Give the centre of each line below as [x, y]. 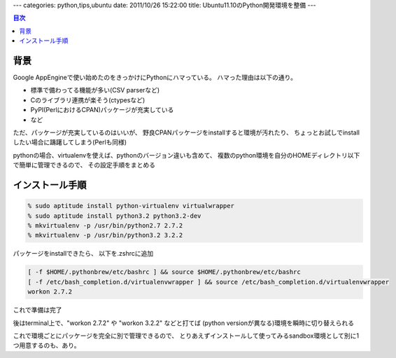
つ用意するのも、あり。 [47, 345]
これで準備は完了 [37, 310]
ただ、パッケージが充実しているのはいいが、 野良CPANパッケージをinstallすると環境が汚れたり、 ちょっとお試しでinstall [186, 132]
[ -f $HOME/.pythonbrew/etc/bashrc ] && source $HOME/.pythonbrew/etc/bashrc [164, 272]
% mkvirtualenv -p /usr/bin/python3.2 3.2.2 [105, 235]
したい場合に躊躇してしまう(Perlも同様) [70, 142]
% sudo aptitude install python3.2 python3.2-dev [114, 216]
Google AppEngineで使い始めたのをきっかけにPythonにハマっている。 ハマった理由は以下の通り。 [155, 78]
